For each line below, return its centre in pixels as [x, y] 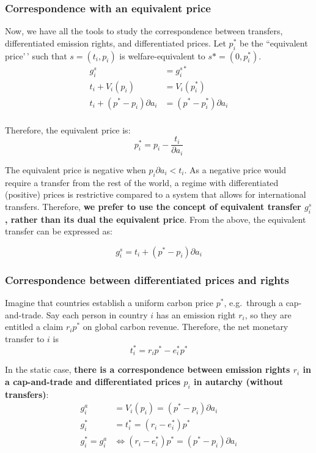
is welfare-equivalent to [162, 55]
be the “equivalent [274, 43]
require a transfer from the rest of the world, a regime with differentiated [142, 182]
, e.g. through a [253, 302]
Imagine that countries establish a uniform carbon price [109, 302]
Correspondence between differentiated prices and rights [147, 279]
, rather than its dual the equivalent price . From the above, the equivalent [156, 219]
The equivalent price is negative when [75, 169]
